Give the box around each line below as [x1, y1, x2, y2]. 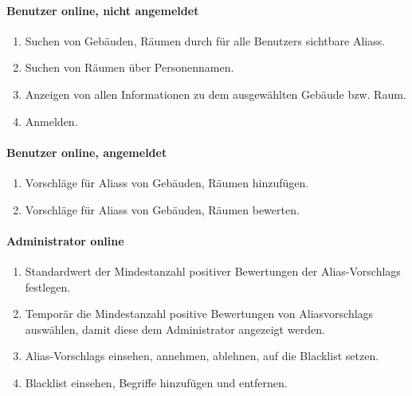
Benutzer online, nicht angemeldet [6, 2, 199, 18]
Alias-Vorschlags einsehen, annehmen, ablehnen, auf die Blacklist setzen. [25, 347, 379, 364]
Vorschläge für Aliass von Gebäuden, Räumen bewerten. [25, 201, 300, 218]
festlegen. [25, 278, 71, 295]
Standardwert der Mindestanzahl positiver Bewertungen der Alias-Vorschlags [25, 262, 401, 279]
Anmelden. [25, 112, 78, 129]
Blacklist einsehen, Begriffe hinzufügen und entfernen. [25, 374, 288, 390]
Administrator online [6, 232, 124, 249]
